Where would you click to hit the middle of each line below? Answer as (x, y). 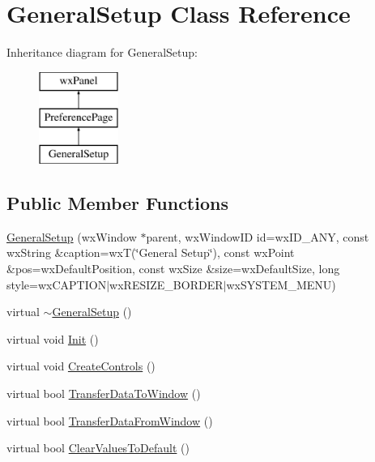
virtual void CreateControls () (81, 366)
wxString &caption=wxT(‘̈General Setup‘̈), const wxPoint (151, 252)
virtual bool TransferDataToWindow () (104, 394)
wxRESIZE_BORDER (166, 284)
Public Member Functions (117, 203)
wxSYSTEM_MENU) (281, 284)
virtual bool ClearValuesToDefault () (98, 448)
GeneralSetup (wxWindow (72, 236)
